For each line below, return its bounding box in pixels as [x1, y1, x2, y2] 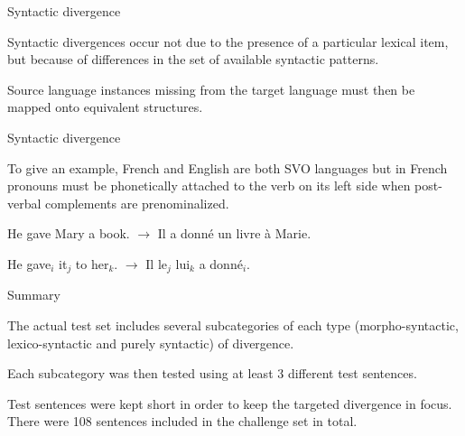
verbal [7, 193, 42, 212]
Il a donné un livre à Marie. [157, 224, 312, 243]
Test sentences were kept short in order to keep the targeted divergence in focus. [7, 394, 452, 413]
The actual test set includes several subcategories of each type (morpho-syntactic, [7, 315, 459, 334]
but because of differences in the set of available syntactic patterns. [7, 50, 379, 69]
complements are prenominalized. [45, 193, 229, 212]
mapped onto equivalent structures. [7, 97, 203, 116]
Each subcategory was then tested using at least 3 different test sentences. [7, 364, 417, 383]
